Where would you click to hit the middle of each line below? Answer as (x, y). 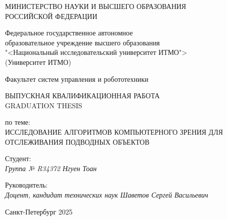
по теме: (18, 122)
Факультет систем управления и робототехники (77, 79)
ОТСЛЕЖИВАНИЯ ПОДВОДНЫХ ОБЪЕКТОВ (77, 141)
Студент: (18, 158)
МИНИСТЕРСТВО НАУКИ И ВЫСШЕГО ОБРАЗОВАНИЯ (96, 6)
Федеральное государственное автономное (69, 33)
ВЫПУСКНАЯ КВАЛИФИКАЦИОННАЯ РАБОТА (82, 96)
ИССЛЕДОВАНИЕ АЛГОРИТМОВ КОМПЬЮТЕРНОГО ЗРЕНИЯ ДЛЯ (114, 131)
